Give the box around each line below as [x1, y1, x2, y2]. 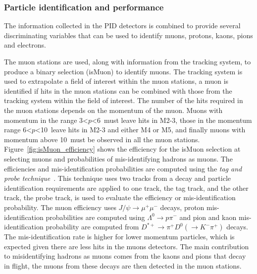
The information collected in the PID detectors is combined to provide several [4, 20, 241, 31]
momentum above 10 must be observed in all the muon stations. [4, 134, 200, 144]
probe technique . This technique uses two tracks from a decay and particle [4, 173, 231, 183]
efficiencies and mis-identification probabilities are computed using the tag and [4, 163, 242, 173]
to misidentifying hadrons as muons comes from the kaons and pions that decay [4, 251, 246, 261]
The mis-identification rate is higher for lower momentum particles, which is [4, 231, 235, 242]
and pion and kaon [179, 212, 237, 222]
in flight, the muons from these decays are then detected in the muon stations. [4, 260, 242, 271]
